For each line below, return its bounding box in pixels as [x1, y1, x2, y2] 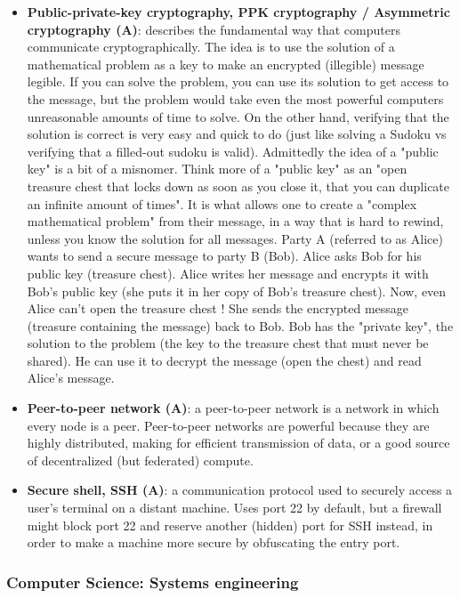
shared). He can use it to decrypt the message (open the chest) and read [27, 351, 422, 369]
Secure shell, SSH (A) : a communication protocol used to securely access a [27, 481, 453, 499]
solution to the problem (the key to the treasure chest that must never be [27, 334, 429, 352]
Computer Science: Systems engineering [6, 570, 299, 593]
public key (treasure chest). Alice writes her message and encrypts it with [27, 263, 429, 282]
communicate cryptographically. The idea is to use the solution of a [27, 37, 395, 56]
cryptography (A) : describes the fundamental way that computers [27, 20, 400, 38]
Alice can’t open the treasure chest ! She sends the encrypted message [27, 299, 409, 318]
